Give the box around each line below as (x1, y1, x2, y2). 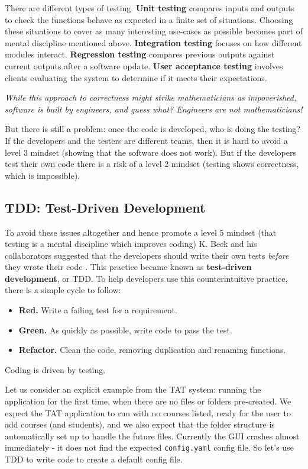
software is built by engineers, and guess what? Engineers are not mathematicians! (5, 102, 303, 115)
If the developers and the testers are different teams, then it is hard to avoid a (5, 134, 288, 146)
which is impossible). (5, 169, 80, 181)
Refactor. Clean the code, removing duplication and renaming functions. (18, 343, 286, 356)
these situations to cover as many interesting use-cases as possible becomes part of (5, 25, 303, 37)
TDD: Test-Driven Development (5, 198, 206, 216)
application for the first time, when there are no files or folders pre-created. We (5, 395, 291, 407)
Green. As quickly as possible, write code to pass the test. (18, 323, 232, 336)
